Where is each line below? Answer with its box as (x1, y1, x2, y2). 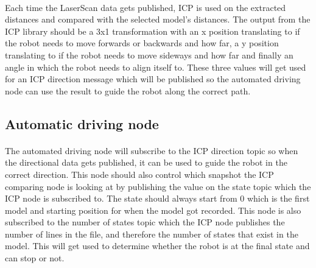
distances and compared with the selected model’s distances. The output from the (5, 13, 311, 26)
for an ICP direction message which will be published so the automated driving (5, 72, 301, 85)
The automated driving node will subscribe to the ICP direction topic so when (5, 144, 298, 157)
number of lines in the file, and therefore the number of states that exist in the (5, 227, 298, 240)
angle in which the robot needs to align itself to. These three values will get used (5, 60, 306, 73)
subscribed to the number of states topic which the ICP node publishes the (5, 216, 285, 228)
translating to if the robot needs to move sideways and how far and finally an (5, 48, 293, 61)
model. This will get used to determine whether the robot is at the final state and (5, 239, 310, 252)
